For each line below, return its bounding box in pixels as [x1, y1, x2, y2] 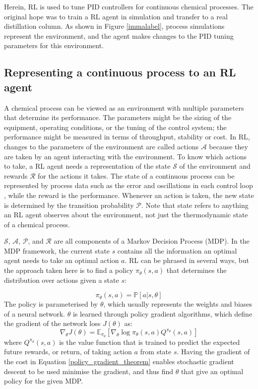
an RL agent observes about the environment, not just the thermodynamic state [4, 209, 248, 220]
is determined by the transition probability [4, 199, 134, 210]
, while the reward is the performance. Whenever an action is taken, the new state [4, 190, 254, 200]
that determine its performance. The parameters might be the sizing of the [4, 112, 232, 123]
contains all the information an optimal [117, 245, 237, 256]
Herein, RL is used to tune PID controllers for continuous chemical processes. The [4, 1, 254, 11]
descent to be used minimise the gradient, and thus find [4, 366, 174, 376]
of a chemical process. [4, 219, 70, 229]
